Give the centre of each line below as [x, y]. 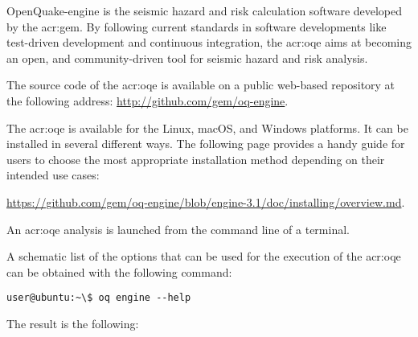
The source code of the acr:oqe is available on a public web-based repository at [201, 85]
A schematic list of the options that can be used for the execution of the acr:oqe [204, 256]
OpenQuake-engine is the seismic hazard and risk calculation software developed [205, 10]
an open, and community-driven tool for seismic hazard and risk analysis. [187, 58]
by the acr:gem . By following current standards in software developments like [197, 26]
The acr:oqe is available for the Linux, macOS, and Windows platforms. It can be [207, 127]
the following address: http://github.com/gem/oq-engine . [148, 100]
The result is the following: [73, 323]
